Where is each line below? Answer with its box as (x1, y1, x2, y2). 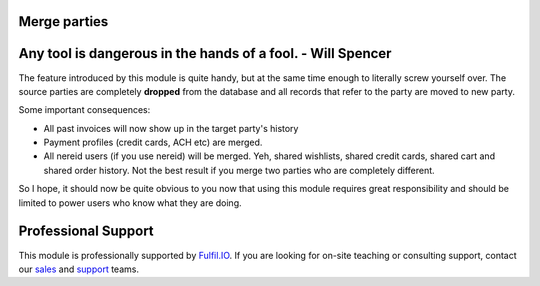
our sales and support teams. (18, 263, 140, 275)
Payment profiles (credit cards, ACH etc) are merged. (43, 136, 263, 149)
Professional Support (18, 223, 154, 240)
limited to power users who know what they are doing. (18, 196, 242, 209)
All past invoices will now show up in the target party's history (43, 122, 299, 134)
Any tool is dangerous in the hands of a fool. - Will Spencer (18, 45, 392, 62)
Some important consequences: (18, 104, 151, 116)
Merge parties (18, 13, 109, 30)
